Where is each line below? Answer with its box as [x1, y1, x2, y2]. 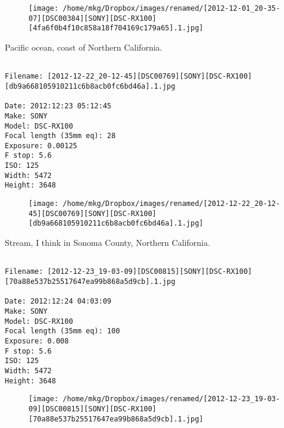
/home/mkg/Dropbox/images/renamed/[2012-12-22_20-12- [63, 199, 280, 208]
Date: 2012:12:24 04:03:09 [5, 297, 111, 306]
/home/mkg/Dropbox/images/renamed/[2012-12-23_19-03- [63, 395, 280, 404]
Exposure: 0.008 [5, 336, 69, 345]
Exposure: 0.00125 [5, 141, 77, 150]
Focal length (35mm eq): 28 [5, 132, 116, 140]
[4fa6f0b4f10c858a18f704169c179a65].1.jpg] [29, 24, 204, 33]
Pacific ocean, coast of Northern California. [5, 40, 163, 53]
